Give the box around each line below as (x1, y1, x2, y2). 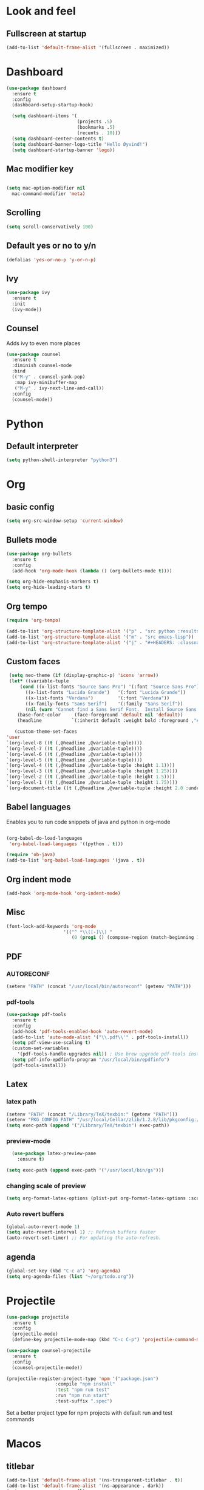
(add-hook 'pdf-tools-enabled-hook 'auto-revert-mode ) (12, 1028, 154, 1034)
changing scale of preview (6, 1182, 86, 1190)
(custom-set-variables (12, 1045, 69, 1052)
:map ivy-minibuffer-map (14, 379, 78, 385)
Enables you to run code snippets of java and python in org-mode (6, 818, 171, 825)
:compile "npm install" (55, 1381, 115, 1387)
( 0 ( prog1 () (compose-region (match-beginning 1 (71, 935, 200, 941)
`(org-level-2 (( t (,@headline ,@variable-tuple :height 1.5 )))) (6, 774, 175, 780)
